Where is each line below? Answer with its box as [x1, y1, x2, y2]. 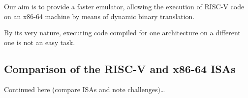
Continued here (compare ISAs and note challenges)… [4, 84, 165, 94]
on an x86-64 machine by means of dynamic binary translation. [4, 11, 195, 21]
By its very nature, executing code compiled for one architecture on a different [4, 27, 241, 38]
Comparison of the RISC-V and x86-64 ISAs [4, 61, 236, 76]
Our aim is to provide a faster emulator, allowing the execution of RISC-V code [4, 1, 245, 11]
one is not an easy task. [4, 37, 75, 47]
